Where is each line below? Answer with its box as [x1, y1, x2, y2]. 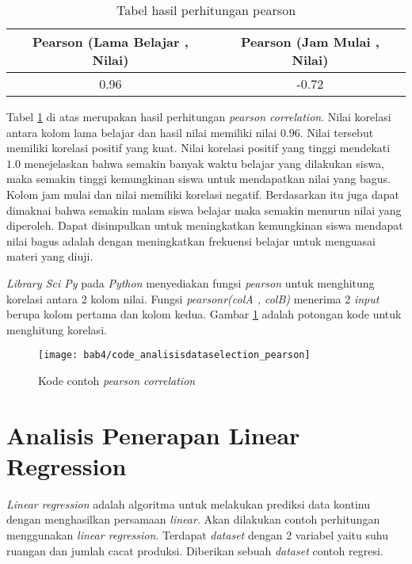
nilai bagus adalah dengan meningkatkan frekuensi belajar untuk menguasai [6, 232, 376, 249]
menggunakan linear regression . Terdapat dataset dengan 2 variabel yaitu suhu [6, 527, 388, 543]
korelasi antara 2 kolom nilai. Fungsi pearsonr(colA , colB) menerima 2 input [6, 290, 380, 307]
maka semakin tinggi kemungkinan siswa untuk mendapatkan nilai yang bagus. [6, 170, 391, 187]
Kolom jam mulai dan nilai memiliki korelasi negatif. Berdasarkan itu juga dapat [6, 185, 399, 202]
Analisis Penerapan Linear [6, 418, 300, 451]
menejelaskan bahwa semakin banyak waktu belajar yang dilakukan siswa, [24, 154, 384, 171]
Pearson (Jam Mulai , [240, 32, 380, 51]
